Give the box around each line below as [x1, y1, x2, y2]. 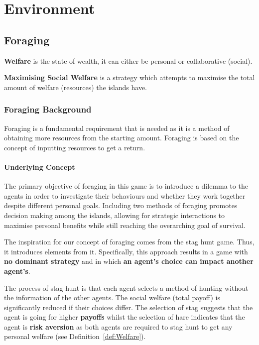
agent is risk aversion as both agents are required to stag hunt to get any [4, 321, 233, 332]
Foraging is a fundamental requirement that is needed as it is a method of [4, 122, 230, 133]
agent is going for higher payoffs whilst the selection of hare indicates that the [4, 312, 245, 322]
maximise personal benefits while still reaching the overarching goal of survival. [4, 220, 246, 230]
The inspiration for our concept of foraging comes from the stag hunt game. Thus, [4, 236, 255, 247]
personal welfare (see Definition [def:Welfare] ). [4, 331, 146, 342]
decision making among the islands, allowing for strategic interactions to [4, 210, 225, 220]
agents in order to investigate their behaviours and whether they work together [4, 190, 246, 201]
